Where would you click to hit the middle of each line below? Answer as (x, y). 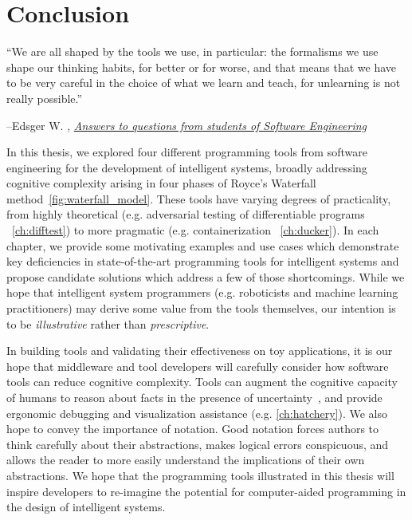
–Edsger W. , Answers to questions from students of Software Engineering (187, 125)
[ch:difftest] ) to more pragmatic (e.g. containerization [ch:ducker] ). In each (196, 230)
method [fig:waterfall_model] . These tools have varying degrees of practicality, (199, 198)
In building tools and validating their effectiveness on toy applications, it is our (200, 351)
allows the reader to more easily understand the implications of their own (186, 460)
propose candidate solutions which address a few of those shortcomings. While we (206, 276)
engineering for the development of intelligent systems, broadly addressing (187, 167)
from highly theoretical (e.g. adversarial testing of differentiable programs (186, 214)
